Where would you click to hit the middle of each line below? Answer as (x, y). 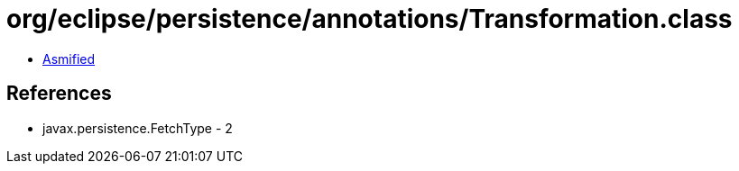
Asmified (69, 58)
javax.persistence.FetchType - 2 (138, 128)
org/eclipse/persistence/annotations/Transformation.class (369, 19)
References (59, 94)
